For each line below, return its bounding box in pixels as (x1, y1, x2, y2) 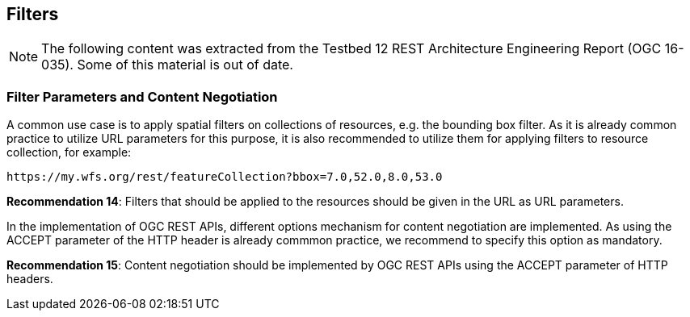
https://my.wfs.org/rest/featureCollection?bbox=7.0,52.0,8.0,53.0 (6, 170, 443, 184)
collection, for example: (6, 145, 132, 160)
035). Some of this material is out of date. (41, 56, 293, 73)
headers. (6, 272, 53, 286)
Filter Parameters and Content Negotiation (6, 88, 278, 105)
